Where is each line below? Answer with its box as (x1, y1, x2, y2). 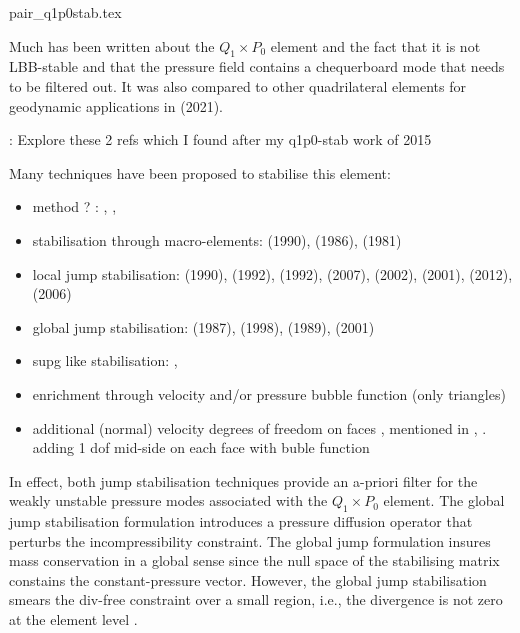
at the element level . (9, 609, 138, 630)
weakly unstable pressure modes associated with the (9, 490, 328, 511)
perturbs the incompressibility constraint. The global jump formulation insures (9, 530, 491, 551)
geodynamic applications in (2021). (9, 95, 224, 116)
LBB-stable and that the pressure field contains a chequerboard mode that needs (9, 56, 505, 77)
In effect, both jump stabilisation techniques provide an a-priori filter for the (9, 470, 478, 491)
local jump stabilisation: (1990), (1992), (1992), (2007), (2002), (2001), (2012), (32, 263, 513, 284)
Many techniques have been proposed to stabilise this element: (9, 162, 391, 183)
